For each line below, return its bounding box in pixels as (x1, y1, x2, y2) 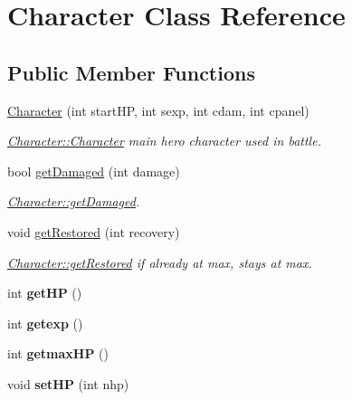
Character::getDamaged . (7, 192, 140, 211)
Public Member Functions (7, 58, 255, 86)
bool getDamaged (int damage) (7, 161, 180, 180)
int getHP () (7, 283, 82, 302)
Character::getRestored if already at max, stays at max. (7, 252, 312, 271)
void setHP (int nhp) (7, 374, 129, 393)
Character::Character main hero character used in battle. (7, 131, 321, 150)
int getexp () (7, 313, 83, 332)
